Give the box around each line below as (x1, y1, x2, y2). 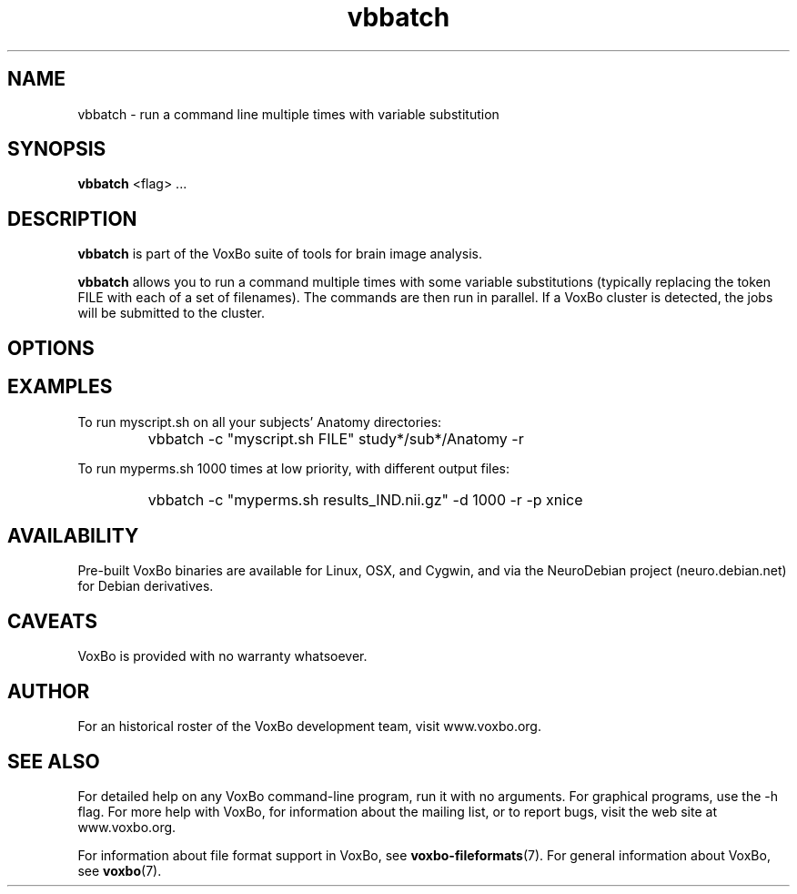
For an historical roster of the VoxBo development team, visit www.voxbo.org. (77, 718, 541, 735)
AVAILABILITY (7, 523, 139, 547)
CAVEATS (7, 609, 97, 633)
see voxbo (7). (77, 862, 162, 879)
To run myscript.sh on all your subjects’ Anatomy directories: (77, 413, 442, 430)
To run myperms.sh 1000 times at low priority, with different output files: (77, 460, 509, 476)
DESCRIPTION (7, 207, 137, 230)
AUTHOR (7, 679, 90, 703)
